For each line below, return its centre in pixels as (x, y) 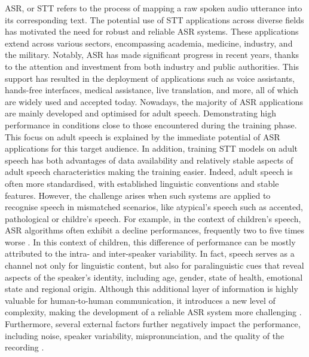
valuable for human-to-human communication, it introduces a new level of (140, 300)
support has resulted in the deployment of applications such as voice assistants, (150, 78)
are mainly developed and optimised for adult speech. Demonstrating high (141, 113)
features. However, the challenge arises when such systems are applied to (138, 195)
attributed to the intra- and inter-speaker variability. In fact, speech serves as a (150, 253)
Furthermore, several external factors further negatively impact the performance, (153, 324)
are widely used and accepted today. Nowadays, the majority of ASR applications (154, 101)
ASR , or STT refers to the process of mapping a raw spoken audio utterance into (154, 8)
